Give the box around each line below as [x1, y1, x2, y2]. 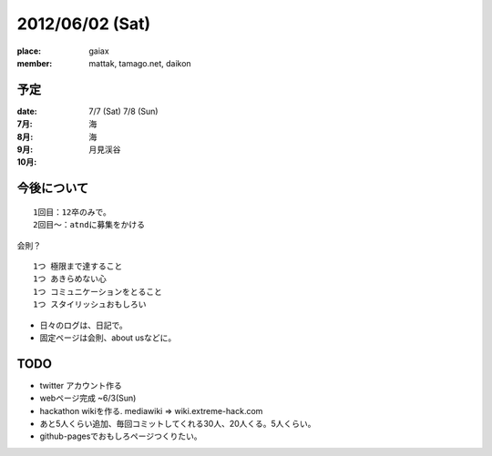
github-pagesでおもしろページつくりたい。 [39, 431, 202, 441]
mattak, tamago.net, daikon [88, 57, 191, 68]
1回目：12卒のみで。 [33, 207, 111, 218]
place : [16, 46, 42, 56]
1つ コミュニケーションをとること [33, 287, 163, 297]
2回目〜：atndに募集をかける [33, 219, 146, 230]
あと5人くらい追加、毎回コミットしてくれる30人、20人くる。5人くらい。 [39, 419, 316, 430]
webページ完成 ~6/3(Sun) [39, 392, 137, 404]
